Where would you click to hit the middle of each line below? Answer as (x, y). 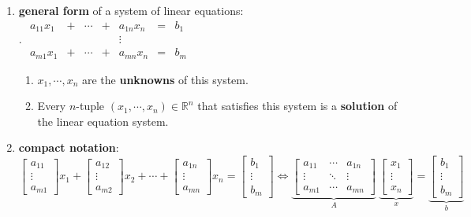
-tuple (90, 106)
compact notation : (69, 147)
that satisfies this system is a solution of (297, 106)
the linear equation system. (103, 121)
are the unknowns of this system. (165, 79)
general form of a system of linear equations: (131, 10)
